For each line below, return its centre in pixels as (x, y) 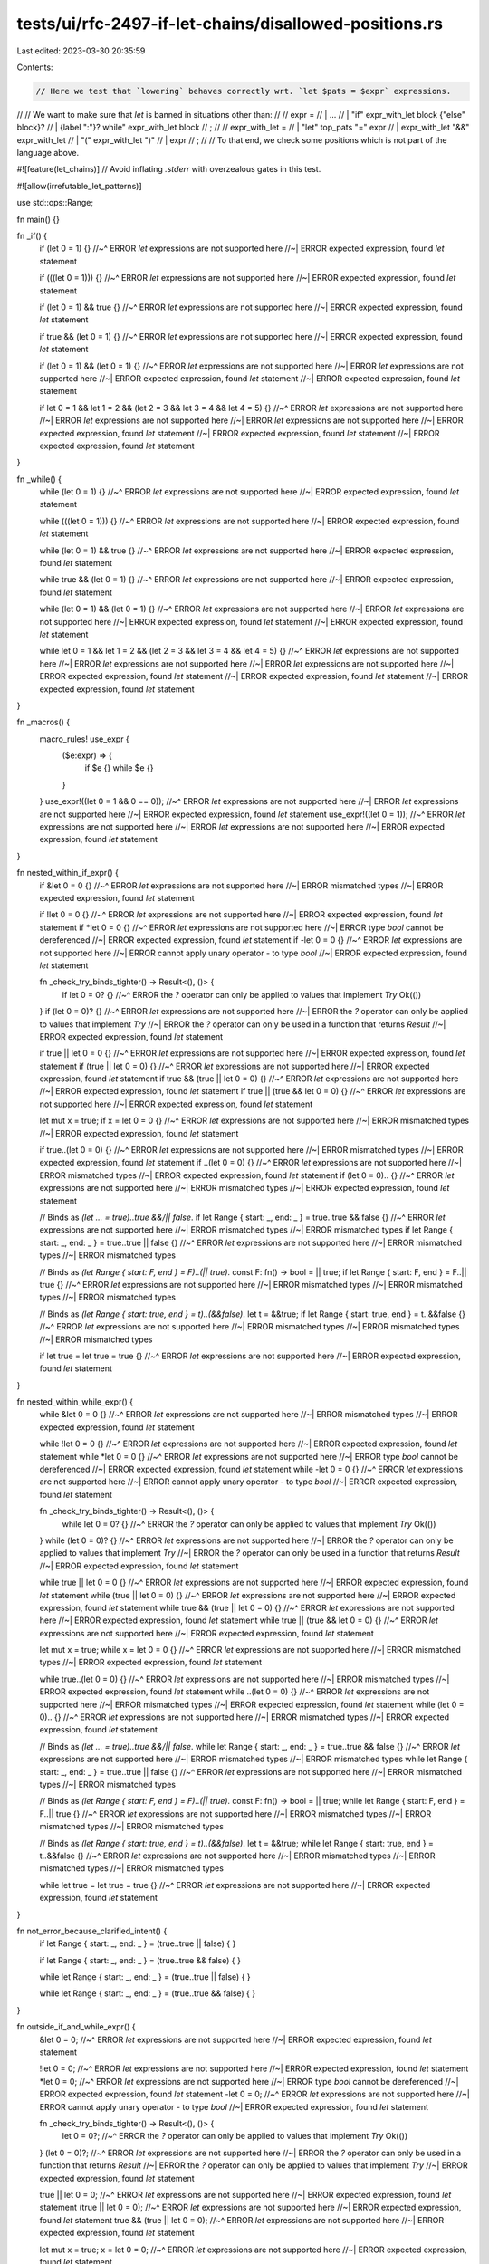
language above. (48, 153)
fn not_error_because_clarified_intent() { (92, 1931)
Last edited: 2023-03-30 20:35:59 (81, 51)
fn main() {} (38, 219)
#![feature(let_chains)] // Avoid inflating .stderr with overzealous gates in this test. (169, 169)
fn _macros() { (43, 722)
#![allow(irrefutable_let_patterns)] (79, 186)
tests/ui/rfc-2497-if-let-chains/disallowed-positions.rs (230, 24)
